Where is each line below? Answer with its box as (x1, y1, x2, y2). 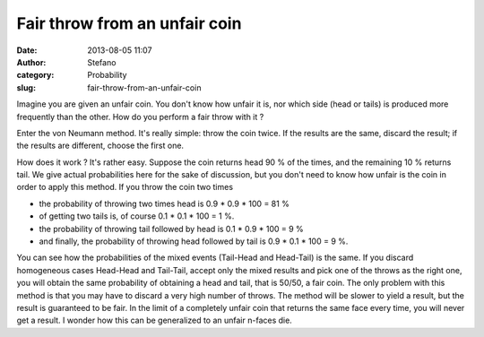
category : (16, 70, 55, 81)
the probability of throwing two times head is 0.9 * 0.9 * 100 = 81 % (39, 198, 290, 209)
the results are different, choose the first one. (16, 140, 184, 151)
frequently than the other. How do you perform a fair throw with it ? (16, 111, 264, 122)
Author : (16, 56, 47, 67)
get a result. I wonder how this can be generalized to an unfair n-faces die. (16, 315, 293, 326)
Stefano (87, 56, 117, 67)
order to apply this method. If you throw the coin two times (16, 182, 233, 193)
